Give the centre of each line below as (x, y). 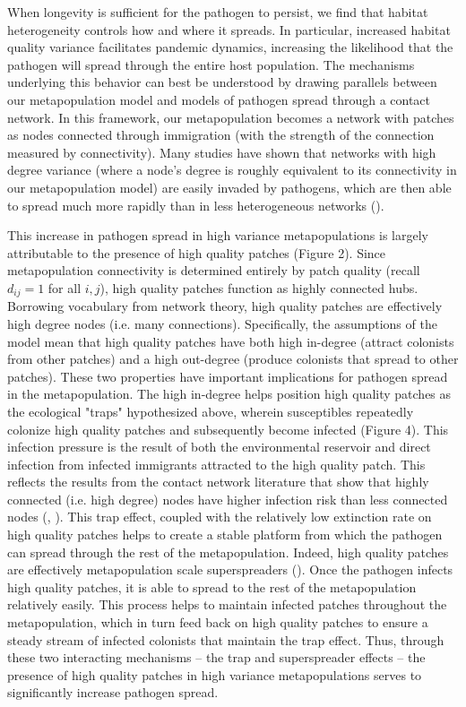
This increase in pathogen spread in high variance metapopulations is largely (218, 235)
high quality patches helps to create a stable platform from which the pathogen (225, 535)
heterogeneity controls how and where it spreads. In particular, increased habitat (229, 29)
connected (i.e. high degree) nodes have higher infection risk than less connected (228, 499)
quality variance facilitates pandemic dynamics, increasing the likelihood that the (230, 47)
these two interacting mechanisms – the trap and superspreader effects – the (216, 657)
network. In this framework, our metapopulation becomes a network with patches (231, 117)
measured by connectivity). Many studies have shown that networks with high (222, 152)
